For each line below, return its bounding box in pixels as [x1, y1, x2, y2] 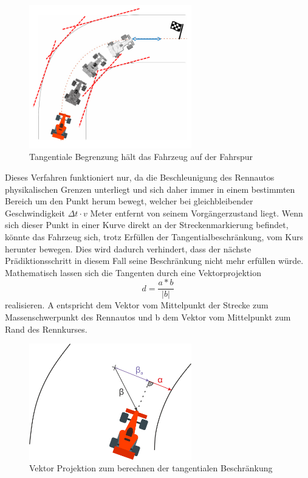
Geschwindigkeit [5, 206, 65, 219]
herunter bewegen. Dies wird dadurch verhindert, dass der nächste [5, 242, 252, 255]
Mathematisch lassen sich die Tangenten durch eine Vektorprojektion [5, 266, 261, 279]
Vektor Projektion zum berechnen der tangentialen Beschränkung [29, 462, 273, 474]
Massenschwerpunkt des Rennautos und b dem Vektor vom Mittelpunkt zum [5, 311, 291, 323]
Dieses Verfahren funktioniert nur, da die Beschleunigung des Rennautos [5, 171, 275, 183]
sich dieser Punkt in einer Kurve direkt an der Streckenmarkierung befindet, [5, 218, 289, 231]
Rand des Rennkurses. [5, 322, 87, 335]
